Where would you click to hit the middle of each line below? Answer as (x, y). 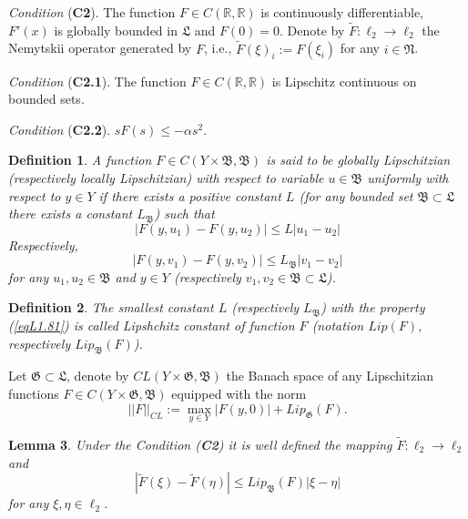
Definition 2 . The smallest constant (111, 307)
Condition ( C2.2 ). (60, 129)
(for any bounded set (356, 195)
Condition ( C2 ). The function (92, 12)
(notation (338, 326)
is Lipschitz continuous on (344, 81)
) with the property (373, 307)
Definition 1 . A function (80, 160)
